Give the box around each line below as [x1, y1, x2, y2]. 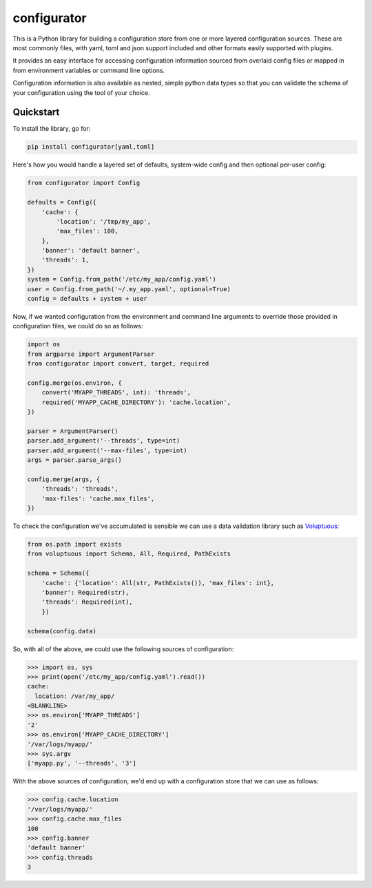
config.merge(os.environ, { [27, 379, 122, 387]
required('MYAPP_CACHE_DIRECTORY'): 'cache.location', [41, 398, 231, 406]
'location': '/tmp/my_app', [56, 218, 152, 225]
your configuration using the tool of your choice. [12, 88, 150, 96]
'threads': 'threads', [41, 485, 118, 493]
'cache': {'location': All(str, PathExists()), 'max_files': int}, [41, 579, 275, 586]
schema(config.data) [27, 627, 96, 635]
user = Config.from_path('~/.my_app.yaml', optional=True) [27, 285, 231, 293]
